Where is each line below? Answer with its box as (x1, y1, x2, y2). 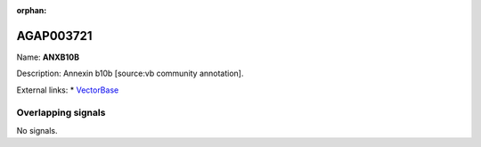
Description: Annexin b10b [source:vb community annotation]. (16, 68, 244, 79)
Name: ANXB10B (16, 52, 80, 62)
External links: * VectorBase (16, 85, 119, 95)
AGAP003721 (16, 28, 93, 44)
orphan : (16, 5, 47, 15)
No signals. (16, 125, 58, 135)
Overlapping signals (16, 107, 106, 119)
